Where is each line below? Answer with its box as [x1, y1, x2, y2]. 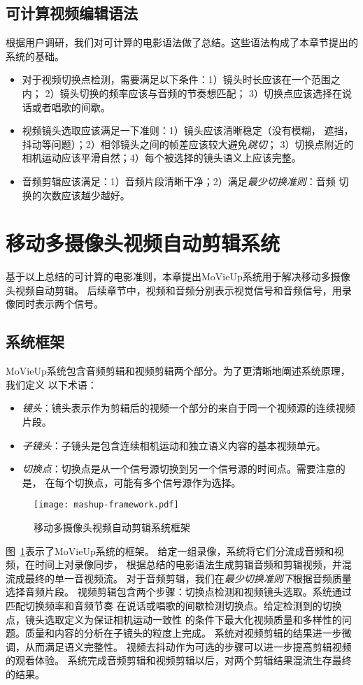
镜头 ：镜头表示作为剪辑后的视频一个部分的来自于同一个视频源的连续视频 [22, 401, 355, 415]
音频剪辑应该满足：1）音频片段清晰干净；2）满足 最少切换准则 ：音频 [22, 173, 336, 188]
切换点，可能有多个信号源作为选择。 [74, 475, 241, 489]
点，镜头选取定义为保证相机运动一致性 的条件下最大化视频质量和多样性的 [6, 612, 342, 626]
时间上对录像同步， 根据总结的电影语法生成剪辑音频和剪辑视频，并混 [34, 557, 352, 572]
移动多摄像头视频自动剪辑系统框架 [34, 520, 190, 535]
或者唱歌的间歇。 [31, 99, 111, 114]
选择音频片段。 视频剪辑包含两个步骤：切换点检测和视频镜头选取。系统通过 [6, 584, 352, 599]
